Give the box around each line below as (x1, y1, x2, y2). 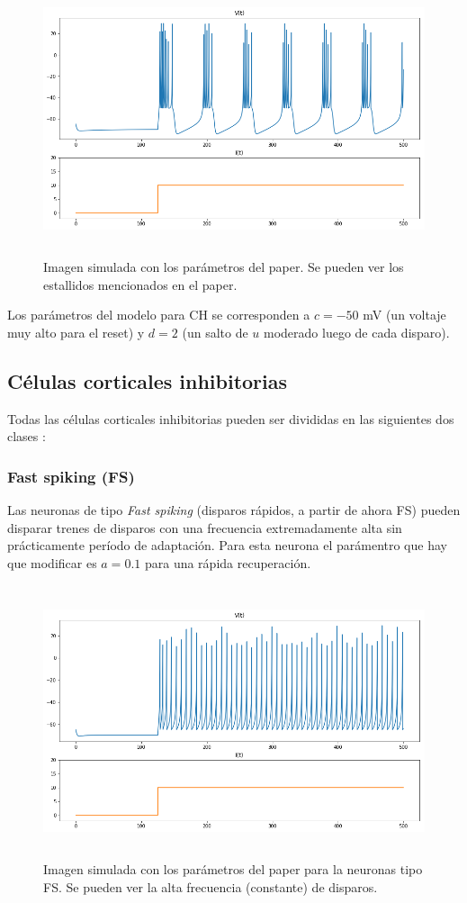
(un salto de (182, 322, 248, 341)
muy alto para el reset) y (7, 322, 145, 341)
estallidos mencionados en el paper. (43, 275, 238, 293)
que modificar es (7, 553, 97, 572)
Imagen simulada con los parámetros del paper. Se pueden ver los (43, 257, 404, 275)
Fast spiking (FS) (7, 465, 135, 487)
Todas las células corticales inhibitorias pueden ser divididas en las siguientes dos (7, 409, 454, 428)
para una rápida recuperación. (144, 553, 311, 572)
